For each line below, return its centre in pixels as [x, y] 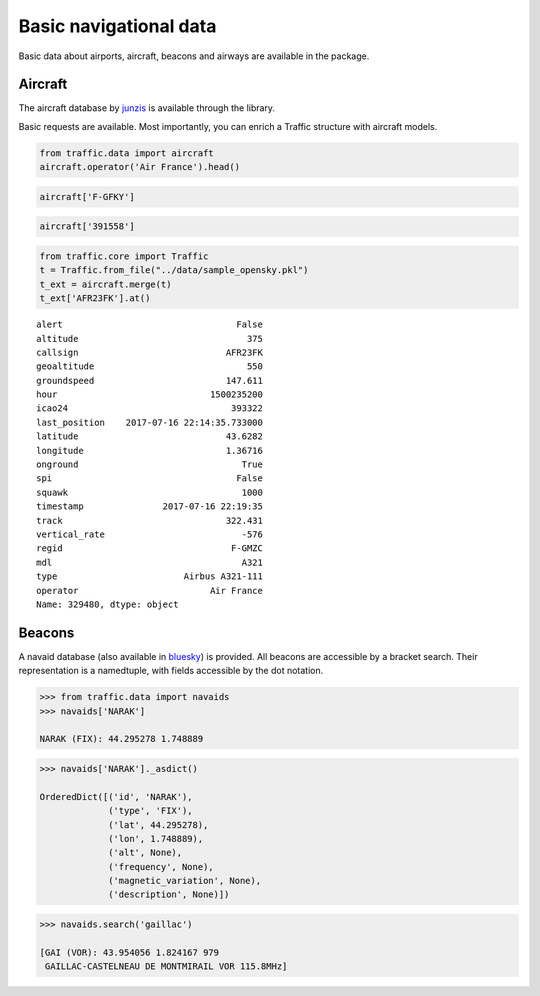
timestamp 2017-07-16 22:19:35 [150, 506]
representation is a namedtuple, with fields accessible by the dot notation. [171, 671]
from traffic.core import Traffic [124, 256]
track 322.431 [150, 520]
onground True [150, 464]
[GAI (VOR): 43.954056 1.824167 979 [129, 952]
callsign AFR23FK [150, 352]
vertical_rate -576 [150, 534]
